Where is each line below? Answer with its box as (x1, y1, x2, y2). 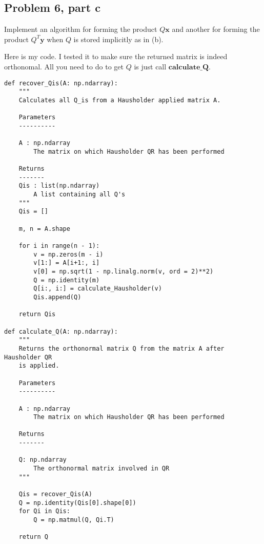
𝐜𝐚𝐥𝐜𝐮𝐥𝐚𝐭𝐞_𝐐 (168, 63, 209, 71)
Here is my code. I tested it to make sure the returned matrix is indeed (4, 51, 228, 62)
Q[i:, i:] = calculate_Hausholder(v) (33, 285, 162, 293)
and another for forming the (172, 24, 260, 34)
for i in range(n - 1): (18, 242, 100, 250)
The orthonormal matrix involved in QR (33, 465, 170, 473)
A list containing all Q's (33, 191, 126, 198)
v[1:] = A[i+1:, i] (33, 259, 100, 267)
